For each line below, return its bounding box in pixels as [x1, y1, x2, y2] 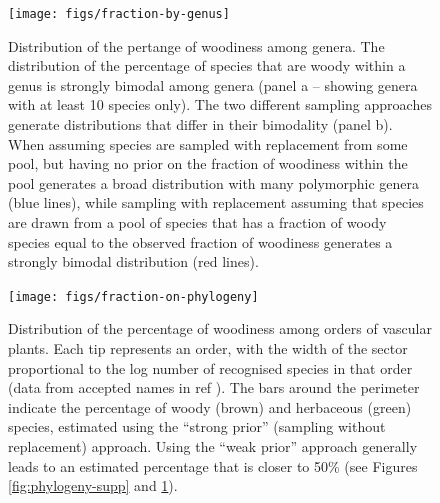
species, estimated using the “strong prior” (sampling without [8, 416, 386, 437]
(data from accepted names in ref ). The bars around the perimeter [8, 377, 420, 398]
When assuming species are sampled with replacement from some [8, 133, 408, 154]
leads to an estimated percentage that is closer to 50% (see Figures [8, 455, 418, 476]
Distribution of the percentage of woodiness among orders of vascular [8, 318, 432, 339]
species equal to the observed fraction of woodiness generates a [8, 231, 393, 252]
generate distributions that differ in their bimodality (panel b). [8, 114, 393, 135]
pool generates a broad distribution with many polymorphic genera [8, 172, 420, 193]
